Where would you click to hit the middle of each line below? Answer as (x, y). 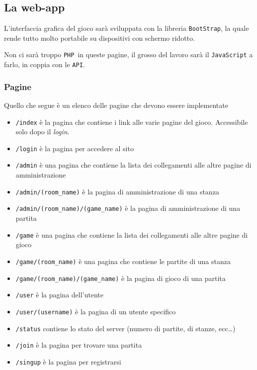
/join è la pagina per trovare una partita (79, 345)
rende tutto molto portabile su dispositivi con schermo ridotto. (99, 38)
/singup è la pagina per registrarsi (68, 361)
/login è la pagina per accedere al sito (75, 148)
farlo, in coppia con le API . (44, 64)
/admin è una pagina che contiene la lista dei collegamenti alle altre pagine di (133, 165)
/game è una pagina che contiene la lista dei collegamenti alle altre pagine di (132, 234)
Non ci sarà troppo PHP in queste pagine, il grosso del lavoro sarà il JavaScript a (128, 54)
